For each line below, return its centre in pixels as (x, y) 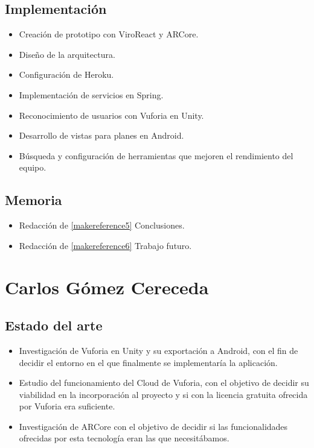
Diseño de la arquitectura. (67, 54)
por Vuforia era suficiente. (67, 406)
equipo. (33, 167)
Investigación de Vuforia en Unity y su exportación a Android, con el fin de (159, 350)
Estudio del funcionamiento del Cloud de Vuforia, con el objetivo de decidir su (164, 383)
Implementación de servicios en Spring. (91, 94)
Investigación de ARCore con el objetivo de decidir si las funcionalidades (153, 426)
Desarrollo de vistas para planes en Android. (101, 135)
